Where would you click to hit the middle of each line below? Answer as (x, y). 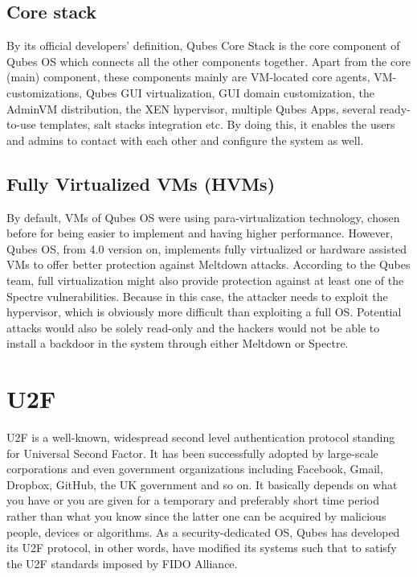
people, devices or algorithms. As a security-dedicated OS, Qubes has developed (203, 532)
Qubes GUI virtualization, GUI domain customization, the (230, 92)
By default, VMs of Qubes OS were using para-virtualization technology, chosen (203, 217)
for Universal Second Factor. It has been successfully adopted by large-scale (192, 453)
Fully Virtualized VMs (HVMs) (141, 183)
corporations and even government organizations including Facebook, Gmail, (195, 469)
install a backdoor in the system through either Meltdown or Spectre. (178, 343)
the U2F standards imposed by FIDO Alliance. (122, 563)
